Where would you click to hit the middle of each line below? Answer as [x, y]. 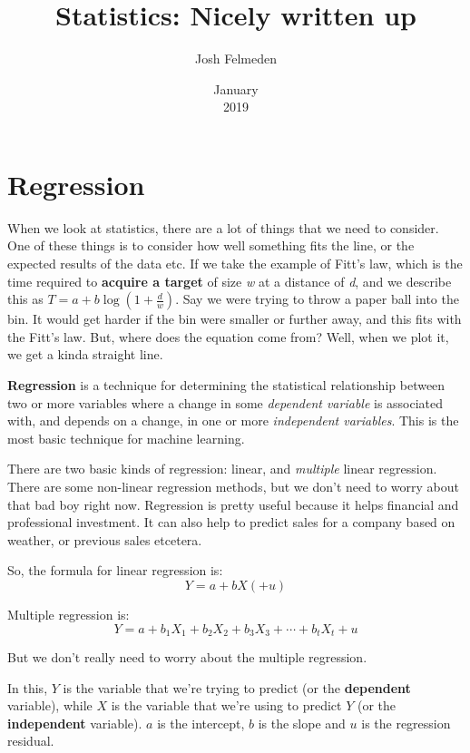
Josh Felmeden [236, 59]
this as [25, 299]
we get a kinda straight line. [85, 354]
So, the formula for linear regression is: [115, 570]
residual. [31, 741]
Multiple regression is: [69, 614]
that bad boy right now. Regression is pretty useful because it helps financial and [233, 504]
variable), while [50, 705]
